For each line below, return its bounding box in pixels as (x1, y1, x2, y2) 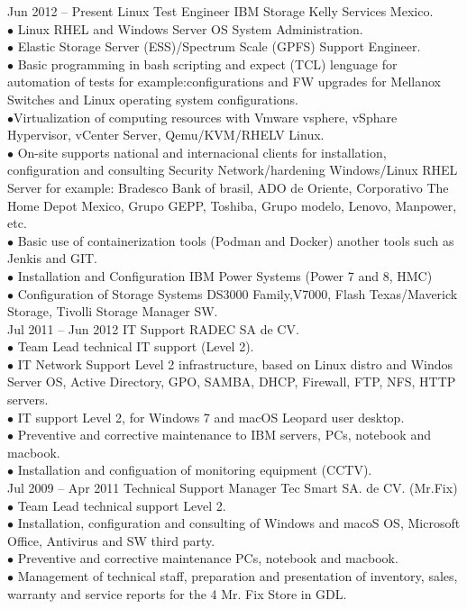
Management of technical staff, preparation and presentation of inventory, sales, (17, 567, 458, 585)
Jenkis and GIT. (7, 249, 97, 268)
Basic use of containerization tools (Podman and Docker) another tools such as (17, 231, 454, 250)
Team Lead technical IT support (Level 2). (17, 337, 254, 356)
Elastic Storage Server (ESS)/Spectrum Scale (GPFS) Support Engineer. (17, 37, 421, 56)
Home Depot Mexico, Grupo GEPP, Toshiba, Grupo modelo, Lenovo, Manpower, (7, 195, 457, 214)
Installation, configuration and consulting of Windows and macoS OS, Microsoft (17, 514, 461, 532)
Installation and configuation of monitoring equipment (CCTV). (17, 460, 372, 479)
